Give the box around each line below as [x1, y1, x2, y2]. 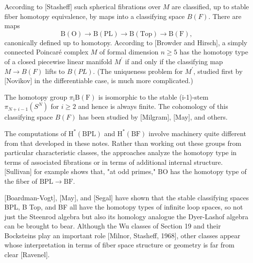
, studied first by [193, 66, 243, 76]
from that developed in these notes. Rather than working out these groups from [4, 138, 241, 148]
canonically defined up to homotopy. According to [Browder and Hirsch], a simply [4, 37, 248, 47]
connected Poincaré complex [4, 47, 88, 57]
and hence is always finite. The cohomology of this [78, 101, 228, 111]
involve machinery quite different [149, 128, 246, 138]
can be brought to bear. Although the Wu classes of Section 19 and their [4, 221, 221, 231]
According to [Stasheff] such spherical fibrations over [4, 1, 161, 11]
